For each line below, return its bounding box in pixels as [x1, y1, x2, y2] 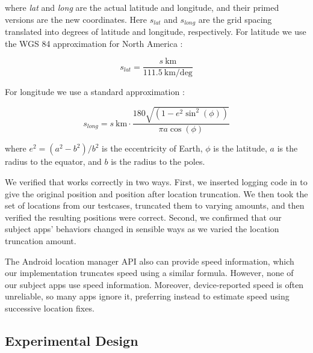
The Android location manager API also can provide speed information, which [5, 254, 294, 267]
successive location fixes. [5, 302, 95, 314]
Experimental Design [5, 331, 138, 349]
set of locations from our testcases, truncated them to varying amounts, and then [5, 199, 305, 212]
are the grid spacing [198, 13, 272, 25]
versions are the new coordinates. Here [5, 13, 147, 25]
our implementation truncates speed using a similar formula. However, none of [5, 266, 294, 279]
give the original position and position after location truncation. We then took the [5, 187, 308, 200]
